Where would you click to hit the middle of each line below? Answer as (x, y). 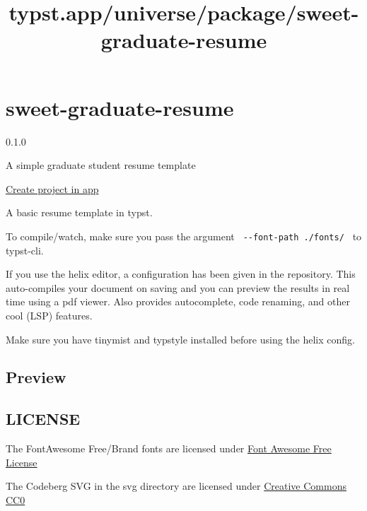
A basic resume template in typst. (79, 212)
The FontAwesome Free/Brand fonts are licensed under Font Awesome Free (169, 448)
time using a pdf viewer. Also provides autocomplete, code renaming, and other (178, 301)
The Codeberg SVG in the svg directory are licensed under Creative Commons (176, 486)
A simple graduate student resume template (101, 165)
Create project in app (52, 188)
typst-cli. (25, 250)
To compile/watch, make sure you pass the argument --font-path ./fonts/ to (184, 236)
